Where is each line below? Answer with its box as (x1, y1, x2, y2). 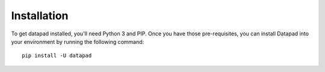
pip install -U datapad (22, 52, 92, 59)
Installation (11, 9, 69, 22)
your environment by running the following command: (11, 38, 144, 45)
